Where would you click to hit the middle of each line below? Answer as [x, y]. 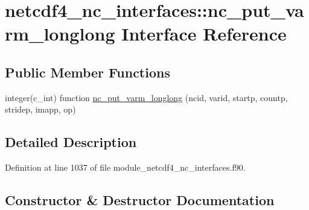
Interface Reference [204, 34]
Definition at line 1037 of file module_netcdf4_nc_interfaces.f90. [125, 167]
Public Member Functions [88, 72]
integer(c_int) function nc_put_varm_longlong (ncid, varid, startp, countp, [146, 97]
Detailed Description [71, 142]
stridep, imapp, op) [40, 109]
